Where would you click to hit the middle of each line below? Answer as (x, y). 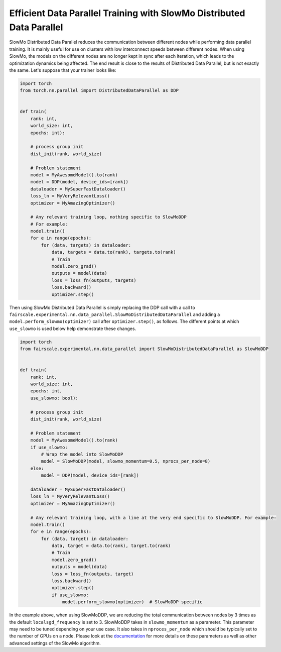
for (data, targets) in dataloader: (86, 245)
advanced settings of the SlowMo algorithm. (55, 643)
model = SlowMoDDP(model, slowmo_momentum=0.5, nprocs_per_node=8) (126, 461)
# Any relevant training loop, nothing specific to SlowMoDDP (108, 217)
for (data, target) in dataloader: (85, 538)
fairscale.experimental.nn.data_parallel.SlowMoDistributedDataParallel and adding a (115, 314)
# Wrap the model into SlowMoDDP (82, 454)
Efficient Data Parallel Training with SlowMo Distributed (127, 13)
